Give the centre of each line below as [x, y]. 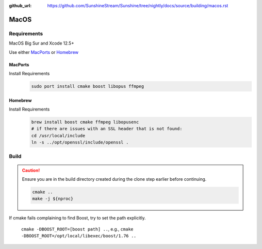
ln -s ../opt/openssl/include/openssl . [80, 142]
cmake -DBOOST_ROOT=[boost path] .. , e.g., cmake [77, 229]
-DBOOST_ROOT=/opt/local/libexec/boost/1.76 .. [79, 236]
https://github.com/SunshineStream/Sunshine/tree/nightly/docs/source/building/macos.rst [138, 6]
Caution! [31, 170]
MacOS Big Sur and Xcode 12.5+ [42, 43]
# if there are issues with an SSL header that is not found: [107, 129]
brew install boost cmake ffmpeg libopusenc [85, 122]
